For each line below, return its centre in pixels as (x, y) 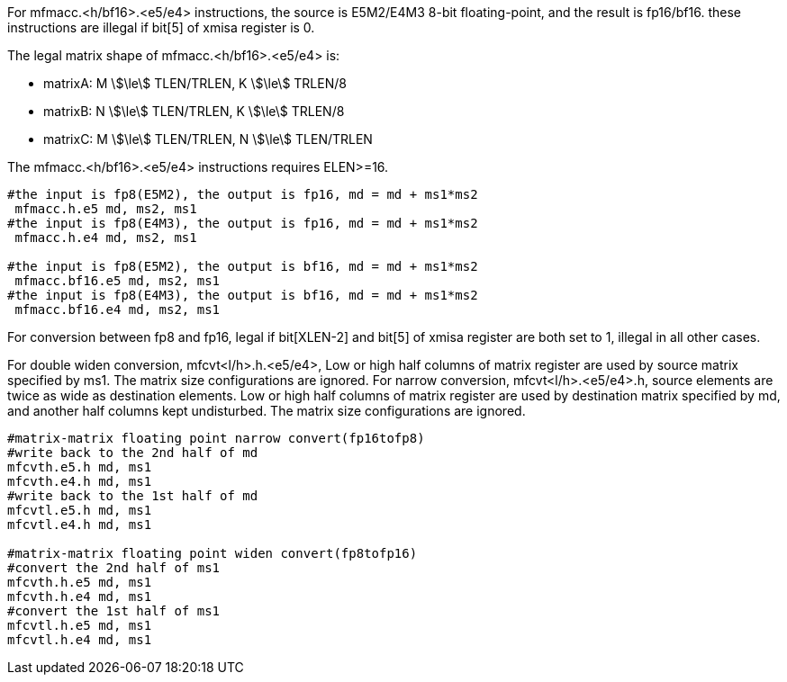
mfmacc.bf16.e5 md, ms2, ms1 (118, 281)
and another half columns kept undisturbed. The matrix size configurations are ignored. (267, 411)
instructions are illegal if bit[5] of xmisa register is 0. (161, 27)
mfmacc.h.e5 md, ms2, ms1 (106, 209)
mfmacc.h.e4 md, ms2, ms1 (106, 238)
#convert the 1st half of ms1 (114, 611)
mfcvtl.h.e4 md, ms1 (80, 640)
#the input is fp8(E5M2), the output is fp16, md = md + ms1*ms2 (243, 194)
